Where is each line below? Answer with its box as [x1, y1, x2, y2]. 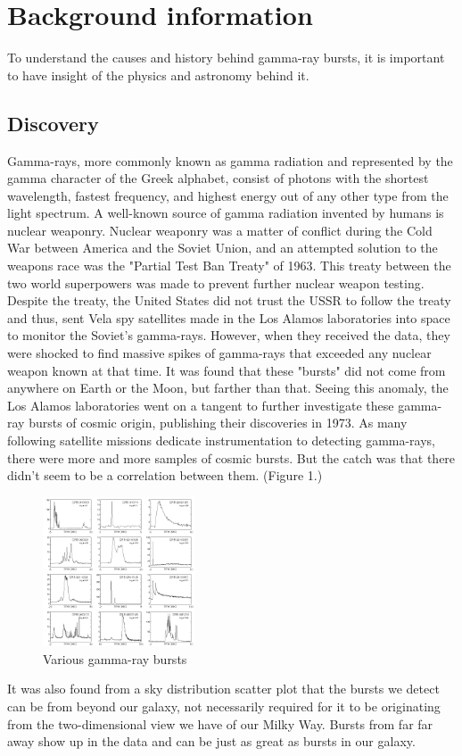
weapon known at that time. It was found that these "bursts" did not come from [7, 361, 446, 379]
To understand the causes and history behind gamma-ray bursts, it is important [7, 48, 445, 67]
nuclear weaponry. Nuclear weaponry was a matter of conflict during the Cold [7, 220, 433, 239]
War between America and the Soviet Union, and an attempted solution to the [7, 238, 438, 257]
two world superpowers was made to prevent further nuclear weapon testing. [7, 273, 425, 292]
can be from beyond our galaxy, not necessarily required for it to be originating [7, 696, 441, 715]
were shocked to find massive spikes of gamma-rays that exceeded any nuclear [7, 344, 432, 362]
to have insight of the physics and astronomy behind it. [7, 65, 309, 84]
